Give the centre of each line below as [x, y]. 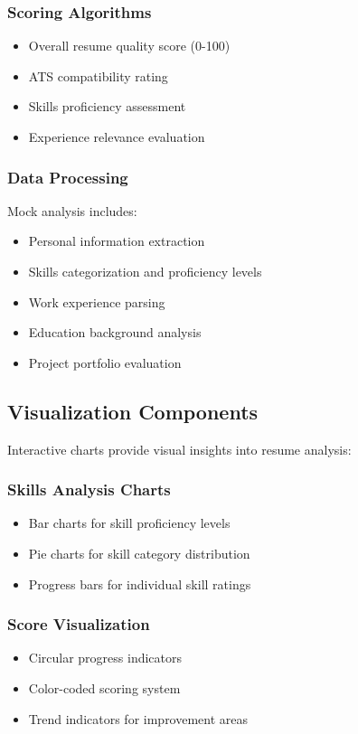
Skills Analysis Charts [89, 489]
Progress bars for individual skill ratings [140, 583]
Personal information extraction [117, 241]
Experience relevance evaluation [117, 136]
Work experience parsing [97, 301]
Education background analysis [115, 332]
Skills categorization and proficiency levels [145, 271]
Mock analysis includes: [72, 210]
